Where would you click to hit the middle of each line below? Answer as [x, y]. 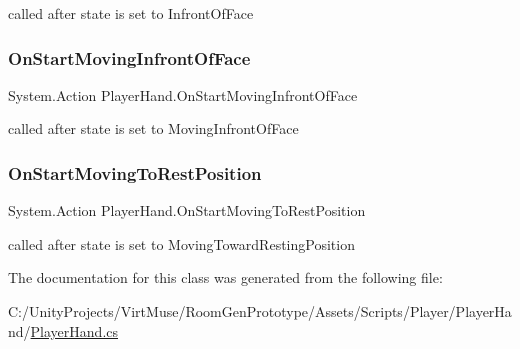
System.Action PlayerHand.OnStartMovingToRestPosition [187, 210]
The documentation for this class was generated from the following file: [225, 277]
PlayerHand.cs [74, 330]
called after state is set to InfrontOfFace [131, 13]
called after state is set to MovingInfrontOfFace [153, 128]
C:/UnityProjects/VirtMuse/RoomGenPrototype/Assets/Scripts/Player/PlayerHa [260, 311]
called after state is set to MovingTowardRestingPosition [181, 243]
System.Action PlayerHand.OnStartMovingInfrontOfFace [183, 94]
